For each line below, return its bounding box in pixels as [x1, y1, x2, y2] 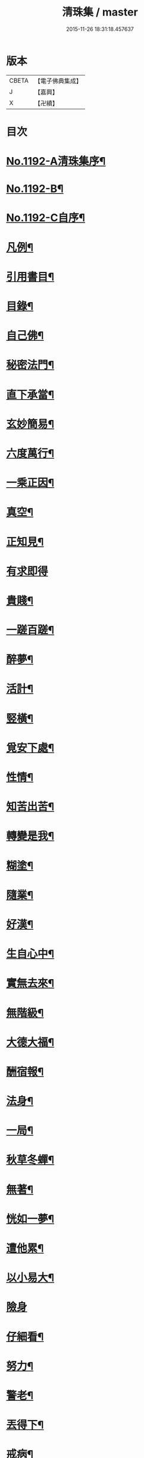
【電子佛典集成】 [34, 77, 82, 85]
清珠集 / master [62, 5, 138, 19]
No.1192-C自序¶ [6, 211, 85, 225]
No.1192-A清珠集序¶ [6, 155, 106, 168]
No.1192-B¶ [6, 182, 64, 196]
